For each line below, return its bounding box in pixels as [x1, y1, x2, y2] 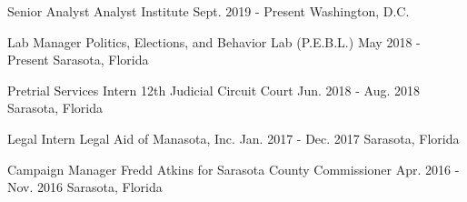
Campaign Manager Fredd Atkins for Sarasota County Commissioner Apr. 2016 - [7, 159, 460, 178]
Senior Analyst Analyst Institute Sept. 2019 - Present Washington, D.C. [7, 2, 410, 20]
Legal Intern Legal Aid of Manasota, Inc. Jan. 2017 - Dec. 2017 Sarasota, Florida [7, 128, 460, 147]
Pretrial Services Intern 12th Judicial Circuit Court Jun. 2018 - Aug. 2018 [7, 80, 421, 99]
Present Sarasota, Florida [7, 50, 149, 69]
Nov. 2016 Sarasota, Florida [7, 177, 163, 197]
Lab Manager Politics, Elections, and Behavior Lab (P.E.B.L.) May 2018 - [7, 32, 421, 51]
